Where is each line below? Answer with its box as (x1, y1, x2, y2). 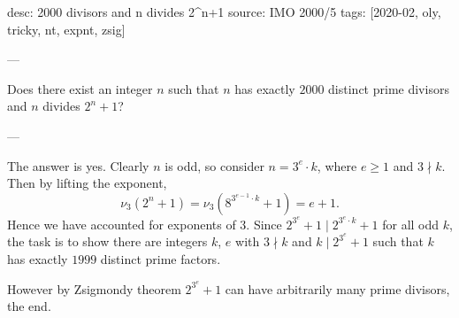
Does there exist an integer (7, 79, 153, 97)
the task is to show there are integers (7, 232, 208, 251)
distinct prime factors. (100, 250, 221, 268)
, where (317, 156, 357, 175)
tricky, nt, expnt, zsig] (7, 19, 126, 38)
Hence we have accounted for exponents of (7, 214, 236, 233)
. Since (246, 214, 282, 233)
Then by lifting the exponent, (7, 174, 167, 192)
